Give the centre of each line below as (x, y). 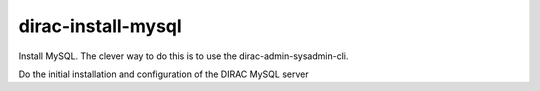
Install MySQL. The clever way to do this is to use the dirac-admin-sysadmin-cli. (183, 56)
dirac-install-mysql (100, 26)
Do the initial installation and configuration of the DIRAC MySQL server (163, 74)
